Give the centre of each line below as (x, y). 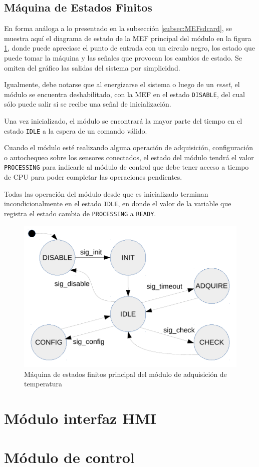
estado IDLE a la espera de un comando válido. (76, 130)
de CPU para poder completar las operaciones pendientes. (93, 177)
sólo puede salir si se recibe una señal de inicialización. (88, 104)
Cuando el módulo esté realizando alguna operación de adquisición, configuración (128, 147)
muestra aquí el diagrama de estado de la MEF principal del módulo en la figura (128, 38)
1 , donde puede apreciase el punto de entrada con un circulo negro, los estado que (129, 48)
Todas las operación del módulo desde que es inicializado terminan (106, 193)
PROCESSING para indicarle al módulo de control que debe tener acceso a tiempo (126, 167)
